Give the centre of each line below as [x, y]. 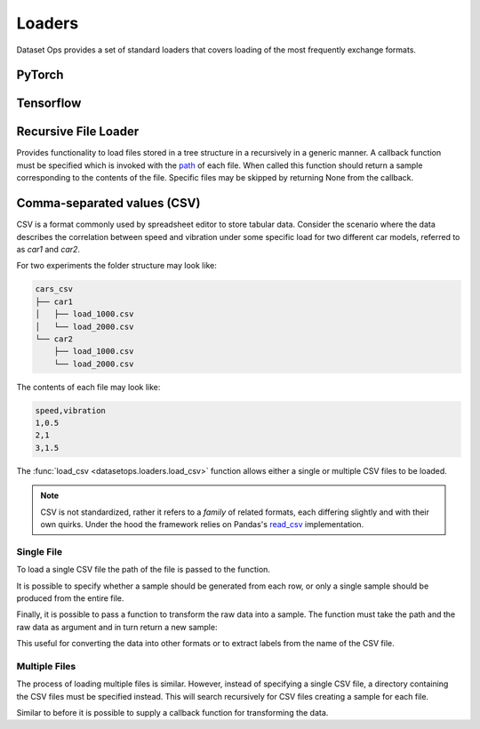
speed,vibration [71, 410]
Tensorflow [49, 104]
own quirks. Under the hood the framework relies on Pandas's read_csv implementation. [202, 524]
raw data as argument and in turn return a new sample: [117, 627]
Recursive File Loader [78, 132]
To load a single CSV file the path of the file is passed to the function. [144, 570]
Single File [39, 551]
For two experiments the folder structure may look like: [116, 266]
